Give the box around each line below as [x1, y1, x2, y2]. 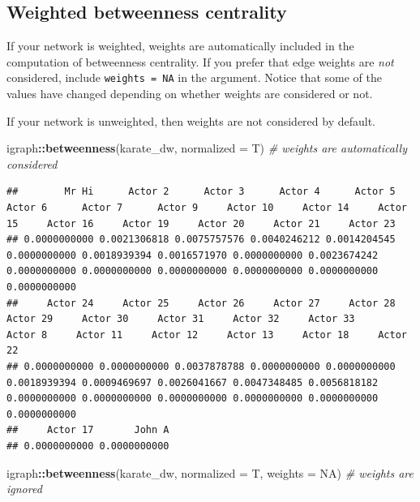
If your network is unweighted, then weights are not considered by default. [6, 112, 375, 129]
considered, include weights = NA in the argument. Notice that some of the [6, 69, 382, 86]
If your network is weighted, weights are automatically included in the [6, 37, 354, 54]
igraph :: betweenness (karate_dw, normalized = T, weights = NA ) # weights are [6, 464, 414, 481]
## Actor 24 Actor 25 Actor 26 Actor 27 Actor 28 [6, 297, 396, 309]
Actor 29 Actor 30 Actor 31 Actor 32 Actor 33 [6, 313, 355, 325]
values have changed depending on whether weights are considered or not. [6, 85, 373, 102]
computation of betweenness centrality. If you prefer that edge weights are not [6, 53, 394, 70]
